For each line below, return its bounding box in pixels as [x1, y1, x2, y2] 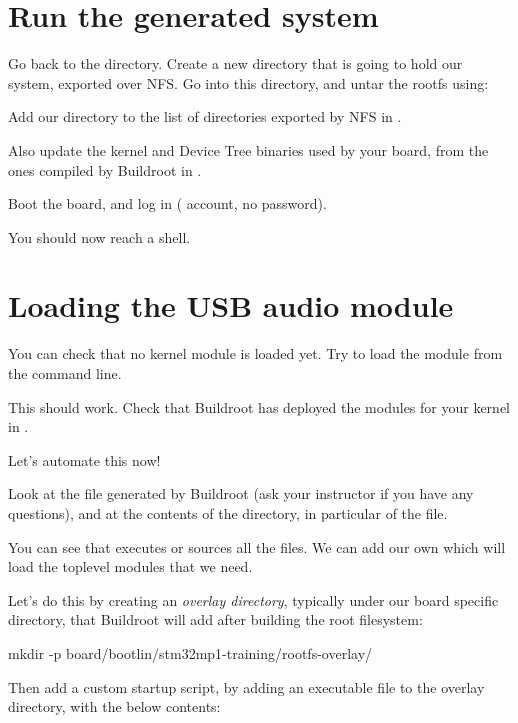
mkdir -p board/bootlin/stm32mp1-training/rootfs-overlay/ [8, 642, 373, 663]
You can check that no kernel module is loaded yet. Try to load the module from [8, 343, 503, 364]
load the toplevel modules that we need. [8, 556, 253, 577]
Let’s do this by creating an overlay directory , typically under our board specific [8, 589, 499, 610]
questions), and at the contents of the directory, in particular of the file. [8, 502, 448, 523]
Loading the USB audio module [8, 285, 454, 326]
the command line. [8, 363, 122, 383]
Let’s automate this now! [8, 449, 161, 470]
